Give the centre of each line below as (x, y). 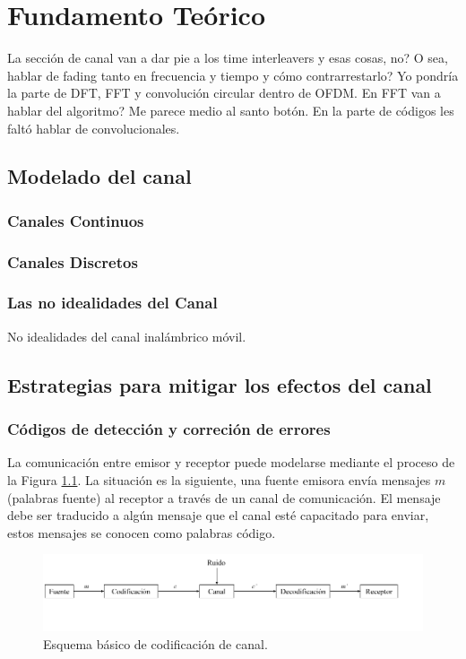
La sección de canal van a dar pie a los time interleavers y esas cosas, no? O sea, (228, 58)
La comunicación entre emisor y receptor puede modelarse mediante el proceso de (231, 462)
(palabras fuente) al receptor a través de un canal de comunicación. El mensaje (224, 497)
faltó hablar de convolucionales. (94, 128)
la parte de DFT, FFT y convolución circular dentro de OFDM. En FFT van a (224, 93)
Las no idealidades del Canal (112, 303)
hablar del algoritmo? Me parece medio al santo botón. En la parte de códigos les (231, 110)
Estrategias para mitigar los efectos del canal (220, 384)
